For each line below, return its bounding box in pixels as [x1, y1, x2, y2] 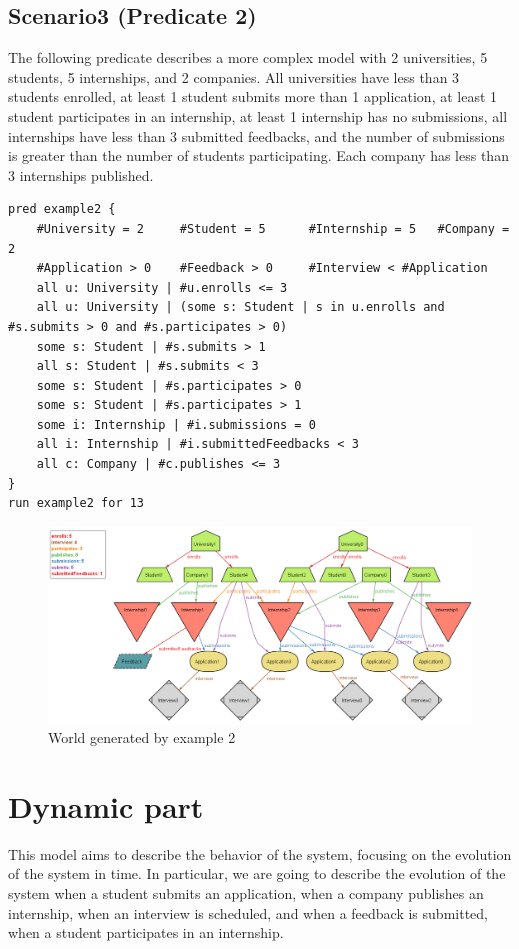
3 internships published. [8, 164, 154, 185]
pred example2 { [8, 202, 116, 217]
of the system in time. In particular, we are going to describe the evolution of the [8, 863, 506, 884]
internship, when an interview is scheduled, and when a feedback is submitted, [8, 902, 488, 923]
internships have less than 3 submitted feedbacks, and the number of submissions [8, 125, 505, 146]
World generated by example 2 [48, 727, 236, 748]
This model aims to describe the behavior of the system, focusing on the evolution [8, 843, 512, 864]
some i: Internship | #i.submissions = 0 [36, 417, 316, 432]
